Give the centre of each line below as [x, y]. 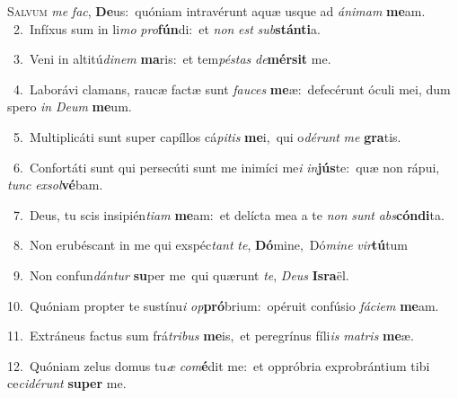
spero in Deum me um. [70, 106]
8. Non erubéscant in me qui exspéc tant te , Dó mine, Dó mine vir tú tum [211, 245]
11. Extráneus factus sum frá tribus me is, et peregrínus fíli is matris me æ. [211, 336]
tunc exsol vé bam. [55, 185]
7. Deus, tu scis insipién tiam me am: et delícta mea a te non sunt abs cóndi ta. [229, 214]
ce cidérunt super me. [67, 383]
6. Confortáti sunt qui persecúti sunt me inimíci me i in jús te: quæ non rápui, [226, 167]
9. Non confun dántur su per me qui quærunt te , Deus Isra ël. [181, 274]
